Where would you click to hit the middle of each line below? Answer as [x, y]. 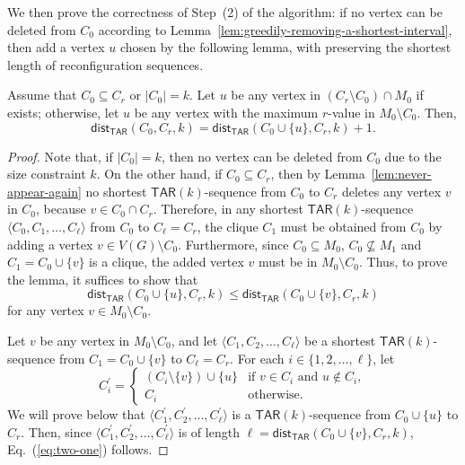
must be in [288, 262]
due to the [413, 156]
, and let [194, 340]
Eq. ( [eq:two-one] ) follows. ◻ [88, 449]
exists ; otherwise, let [63, 112]
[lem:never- [401, 174]
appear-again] [44, 191]
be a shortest [340, 340]
